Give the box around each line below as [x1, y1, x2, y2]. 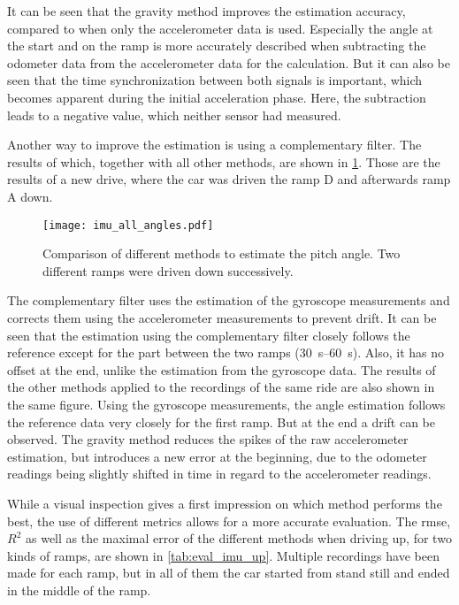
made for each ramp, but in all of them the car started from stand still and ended [7, 563, 450, 582]
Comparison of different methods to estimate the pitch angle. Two [42, 244, 401, 263]
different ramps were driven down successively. [42, 261, 294, 280]
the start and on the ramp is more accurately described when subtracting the [7, 36, 426, 55]
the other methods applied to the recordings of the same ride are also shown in [7, 378, 435, 396]
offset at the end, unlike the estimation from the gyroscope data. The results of [7, 360, 436, 379]
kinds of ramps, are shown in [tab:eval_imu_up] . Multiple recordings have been [7, 546, 440, 564]
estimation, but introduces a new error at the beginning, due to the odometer [7, 447, 427, 465]
